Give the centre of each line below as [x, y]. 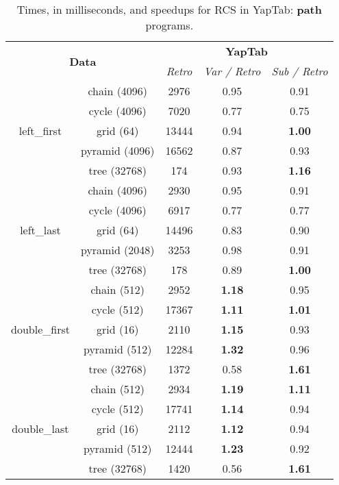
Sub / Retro [300, 71]
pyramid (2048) [117, 250]
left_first [40, 130]
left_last [40, 230]
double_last [40, 428]
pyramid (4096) [117, 150]
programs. [169, 25]
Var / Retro [232, 71]
